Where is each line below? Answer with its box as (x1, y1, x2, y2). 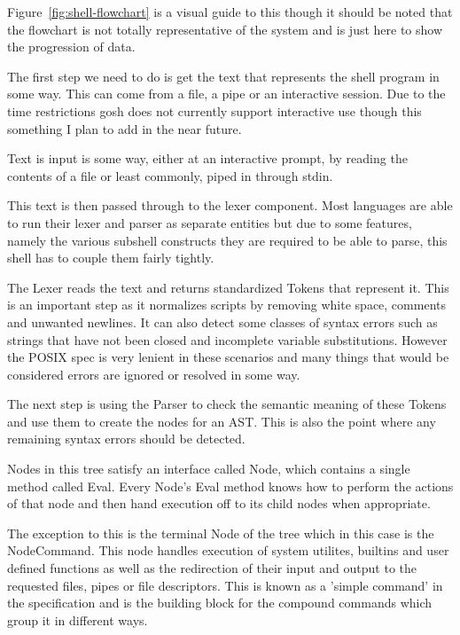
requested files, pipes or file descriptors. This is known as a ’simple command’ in (7, 576, 443, 594)
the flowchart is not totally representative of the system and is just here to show (7, 20, 443, 38)
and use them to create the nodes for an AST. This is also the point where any (7, 412, 436, 430)
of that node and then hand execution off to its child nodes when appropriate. (7, 494, 431, 513)
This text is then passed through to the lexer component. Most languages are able (7, 196, 453, 215)
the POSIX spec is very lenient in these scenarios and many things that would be (7, 348, 449, 366)
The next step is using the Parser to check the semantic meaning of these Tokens (7, 395, 447, 413)
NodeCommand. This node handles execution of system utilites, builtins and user (7, 541, 449, 560)
